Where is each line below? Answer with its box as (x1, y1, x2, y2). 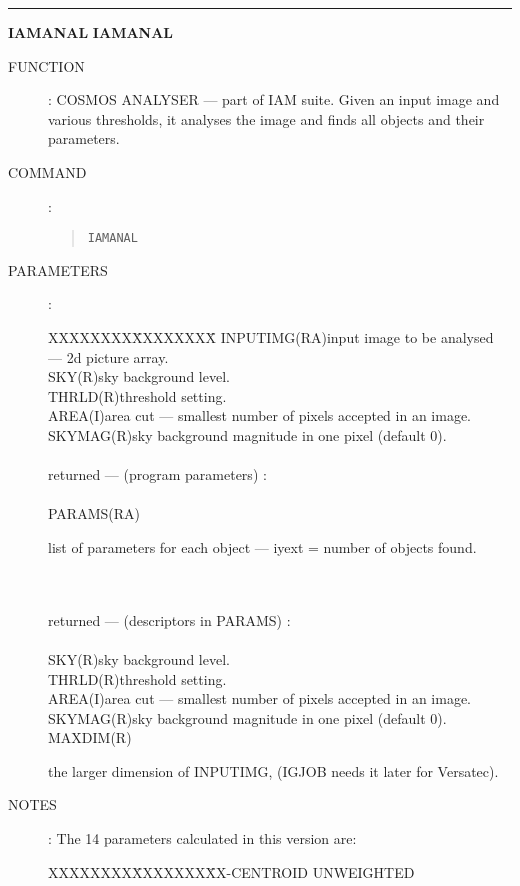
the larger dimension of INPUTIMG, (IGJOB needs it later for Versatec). (48, 760, 499, 781)
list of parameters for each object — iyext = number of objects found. (48, 536, 477, 557)
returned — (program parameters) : (48, 464, 267, 485)
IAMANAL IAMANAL (8, 22, 174, 42)
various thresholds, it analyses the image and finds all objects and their (48, 108, 485, 129)
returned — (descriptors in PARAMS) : (48, 609, 291, 630)
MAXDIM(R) (48, 727, 132, 748)
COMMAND (8, 161, 87, 182)
